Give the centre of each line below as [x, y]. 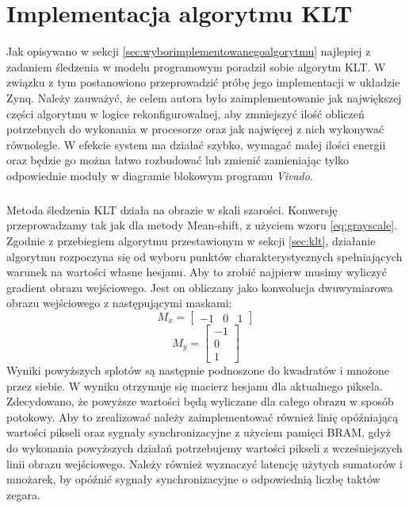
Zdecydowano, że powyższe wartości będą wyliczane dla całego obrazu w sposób [200, 401]
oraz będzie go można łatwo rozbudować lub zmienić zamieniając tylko [178, 160]
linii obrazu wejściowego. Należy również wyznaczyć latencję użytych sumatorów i [204, 463]
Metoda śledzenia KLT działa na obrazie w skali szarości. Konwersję [172, 209]
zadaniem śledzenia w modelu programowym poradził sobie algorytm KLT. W [196, 66]
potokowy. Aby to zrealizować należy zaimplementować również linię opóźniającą [203, 416]
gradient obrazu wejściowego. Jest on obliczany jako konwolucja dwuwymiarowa [200, 287]
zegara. [23, 494]
